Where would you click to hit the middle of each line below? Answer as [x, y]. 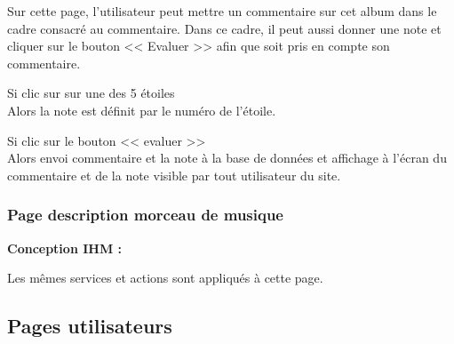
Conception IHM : [65, 248]
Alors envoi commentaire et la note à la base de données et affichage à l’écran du [227, 158]
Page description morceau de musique [145, 215]
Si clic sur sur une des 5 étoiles [91, 93]
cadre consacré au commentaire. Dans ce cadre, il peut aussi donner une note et [224, 28]
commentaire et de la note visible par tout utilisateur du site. [174, 175]
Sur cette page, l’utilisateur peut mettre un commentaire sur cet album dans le [222, 11]
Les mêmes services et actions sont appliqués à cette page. [165, 278]
